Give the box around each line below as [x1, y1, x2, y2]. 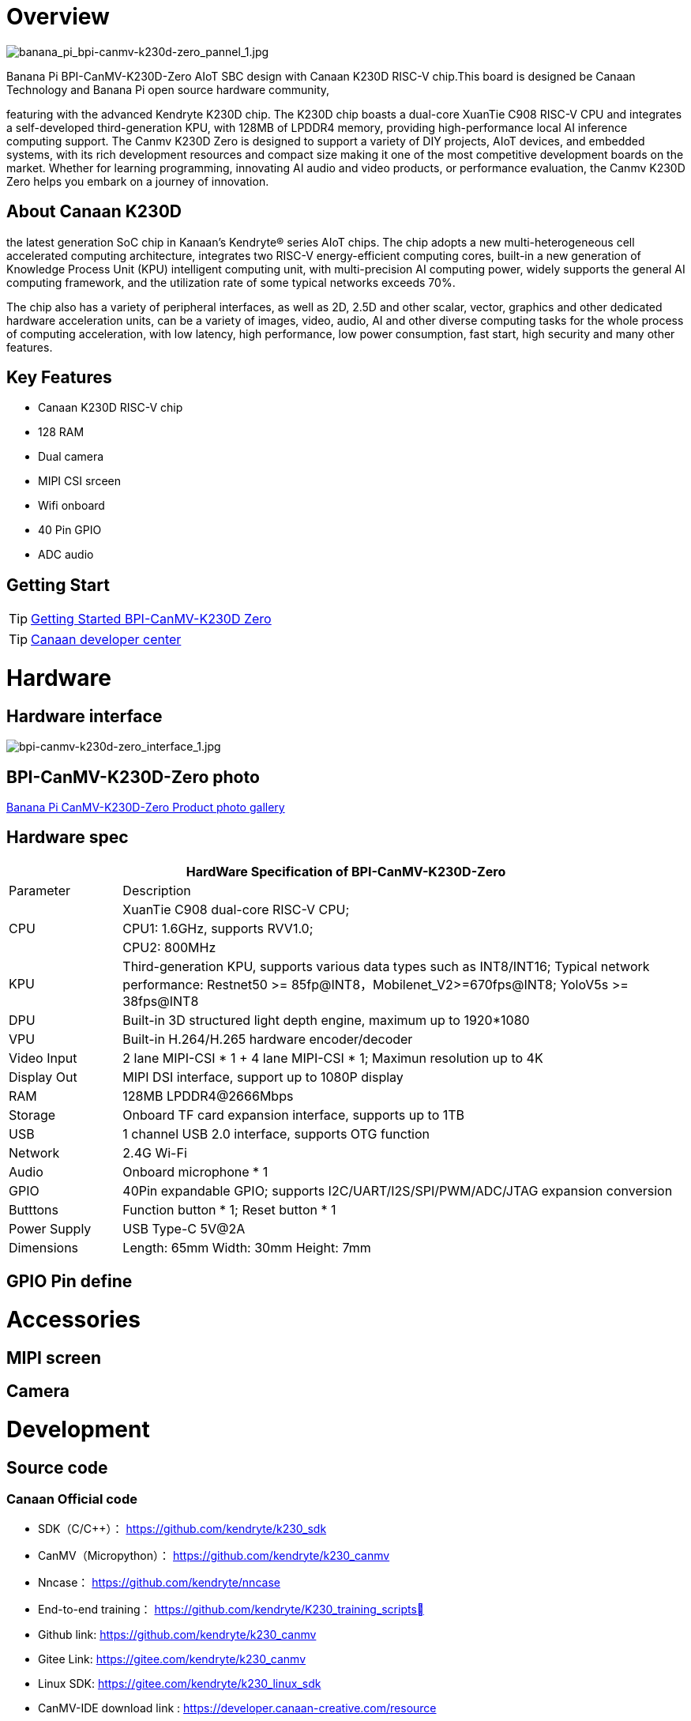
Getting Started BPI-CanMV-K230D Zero [31, 611, 272, 627]
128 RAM [38, 425, 84, 439]
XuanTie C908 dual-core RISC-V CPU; [122, 901, 350, 917]
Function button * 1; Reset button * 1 [122, 1201, 336, 1218]
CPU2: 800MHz [122, 939, 216, 955]
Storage [9, 1106, 56, 1123]
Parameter [9, 882, 70, 898]
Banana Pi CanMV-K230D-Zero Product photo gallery [6, 800, 285, 815]
